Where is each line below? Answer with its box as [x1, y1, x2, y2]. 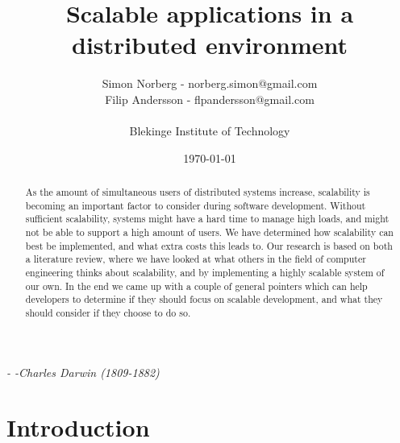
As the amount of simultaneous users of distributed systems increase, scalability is [25, 185, 370, 199]
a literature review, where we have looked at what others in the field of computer [25, 252, 366, 266]
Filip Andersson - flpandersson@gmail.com [105, 90, 315, 107]
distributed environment [72, 28, 348, 61]
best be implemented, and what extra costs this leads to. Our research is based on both [25, 238, 393, 252]
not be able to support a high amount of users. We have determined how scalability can [25, 226, 394, 239]
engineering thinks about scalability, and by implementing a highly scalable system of [25, 266, 385, 279]
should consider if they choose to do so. [25, 305, 191, 319]
